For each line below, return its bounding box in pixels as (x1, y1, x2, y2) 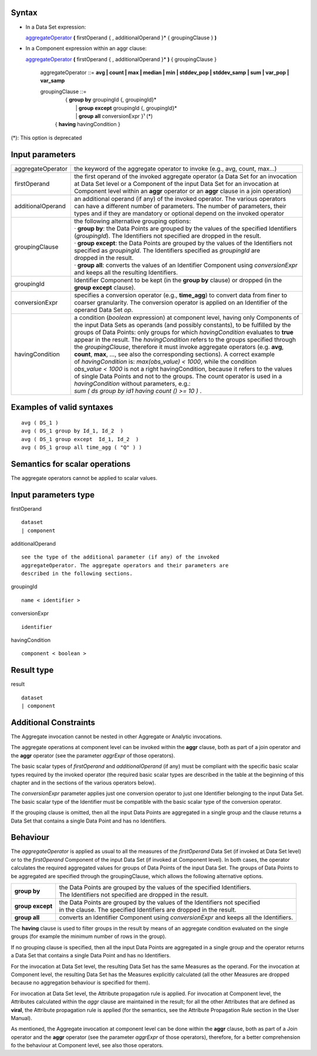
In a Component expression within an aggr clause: (25, 45, 147, 52)
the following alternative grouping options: (74, 217, 191, 225)
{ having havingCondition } (55, 121, 120, 128)
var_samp (40, 77, 65, 84)
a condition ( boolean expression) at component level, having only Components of (74, 313, 299, 321)
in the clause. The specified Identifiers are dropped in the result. (59, 905, 237, 913)
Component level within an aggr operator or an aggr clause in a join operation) (74, 187, 292, 195)
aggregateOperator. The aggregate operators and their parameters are (21, 562, 229, 568)
